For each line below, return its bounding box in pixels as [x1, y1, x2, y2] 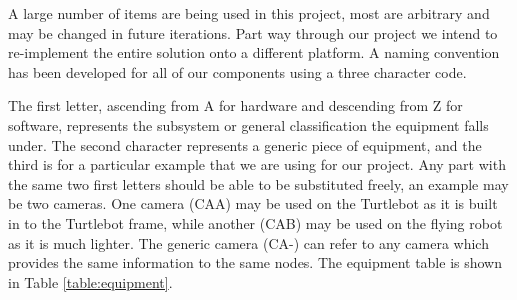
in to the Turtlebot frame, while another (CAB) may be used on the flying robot [8, 212, 503, 233]
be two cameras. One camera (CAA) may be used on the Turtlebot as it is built [8, 193, 498, 214]
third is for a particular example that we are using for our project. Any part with [8, 154, 506, 175]
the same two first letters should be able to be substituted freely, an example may [8, 173, 509, 194]
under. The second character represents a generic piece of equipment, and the [8, 134, 482, 155]
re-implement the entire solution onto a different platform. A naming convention [8, 42, 500, 63]
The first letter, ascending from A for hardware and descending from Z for [8, 95, 463, 116]
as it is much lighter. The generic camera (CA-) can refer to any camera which [8, 232, 489, 253]
